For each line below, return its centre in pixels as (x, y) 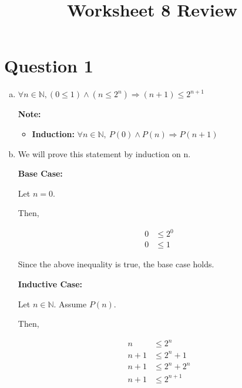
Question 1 (49, 66)
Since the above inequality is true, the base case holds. (116, 264)
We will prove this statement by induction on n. (104, 153)
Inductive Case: (50, 284)
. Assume (70, 304)
